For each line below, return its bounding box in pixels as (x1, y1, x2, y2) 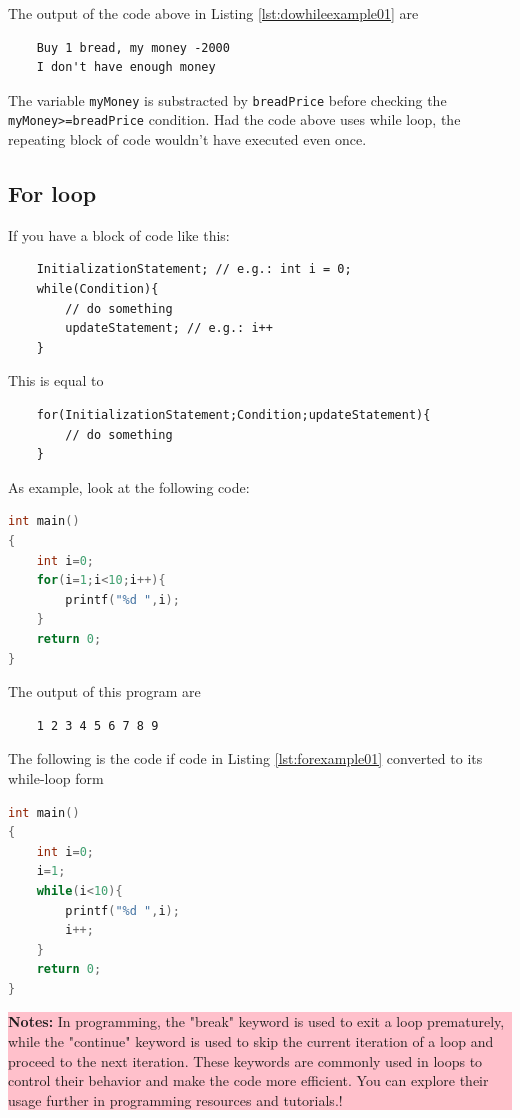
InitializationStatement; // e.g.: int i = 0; (36, 262, 352, 277)
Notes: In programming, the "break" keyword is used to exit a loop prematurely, (8, 1011, 505, 1032)
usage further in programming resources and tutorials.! (8, 1089, 343, 1110)
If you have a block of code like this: (8, 224, 230, 245)
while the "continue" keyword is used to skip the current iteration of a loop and (8, 1031, 494, 1052)
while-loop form (8, 767, 104, 788)
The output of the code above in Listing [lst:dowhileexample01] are (8, 3, 419, 23)
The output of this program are (8, 681, 201, 702)
